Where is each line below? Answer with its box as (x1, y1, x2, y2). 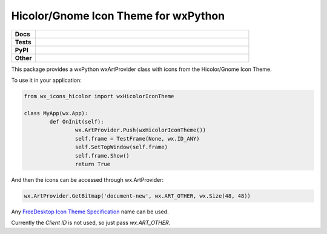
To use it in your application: (11, 76, 82, 84)
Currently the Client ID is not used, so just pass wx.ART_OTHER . (11, 219, 171, 227)
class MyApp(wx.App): (24, 110, 88, 116)
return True (74, 161, 111, 168)
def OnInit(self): (49, 118, 104, 125)
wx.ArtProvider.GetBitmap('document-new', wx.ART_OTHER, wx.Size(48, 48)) (24, 193, 251, 199)
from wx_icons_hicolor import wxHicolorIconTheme (24, 93, 174, 99)
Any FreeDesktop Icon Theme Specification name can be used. (11, 208, 169, 215)
